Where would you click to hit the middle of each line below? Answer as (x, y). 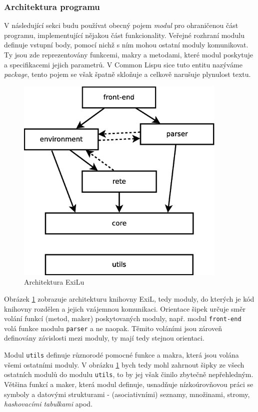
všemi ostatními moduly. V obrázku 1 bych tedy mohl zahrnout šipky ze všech (124, 364)
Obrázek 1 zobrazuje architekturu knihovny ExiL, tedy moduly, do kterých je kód (129, 298)
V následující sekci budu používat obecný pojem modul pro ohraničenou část (121, 25)
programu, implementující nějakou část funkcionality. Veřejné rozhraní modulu (124, 35)
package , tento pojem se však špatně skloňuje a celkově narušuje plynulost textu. (127, 74)
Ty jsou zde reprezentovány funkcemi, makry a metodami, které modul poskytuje (129, 54)
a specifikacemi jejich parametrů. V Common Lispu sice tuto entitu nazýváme (123, 64)
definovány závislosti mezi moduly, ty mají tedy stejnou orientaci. (104, 338)
